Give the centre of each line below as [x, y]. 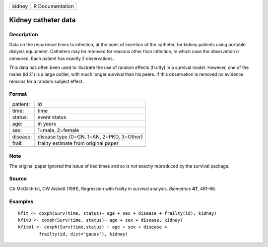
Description [24, 35]
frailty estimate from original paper [78, 143]
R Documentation [54, 6]
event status [52, 117]
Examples [21, 201]
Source [18, 179]
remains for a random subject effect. [46, 81]
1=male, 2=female [58, 130]
